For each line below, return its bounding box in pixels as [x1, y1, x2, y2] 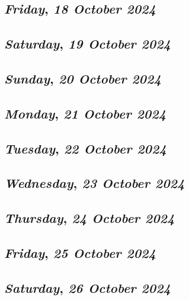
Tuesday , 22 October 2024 [4, 139, 166, 157]
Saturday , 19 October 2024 [4, 34, 171, 53]
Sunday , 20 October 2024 [4, 69, 161, 87]
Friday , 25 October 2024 [4, 243, 156, 261]
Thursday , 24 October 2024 [4, 209, 175, 227]
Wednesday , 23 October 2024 [4, 174, 185, 192]
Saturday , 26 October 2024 [4, 278, 171, 296]
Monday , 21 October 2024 [4, 104, 166, 122]
